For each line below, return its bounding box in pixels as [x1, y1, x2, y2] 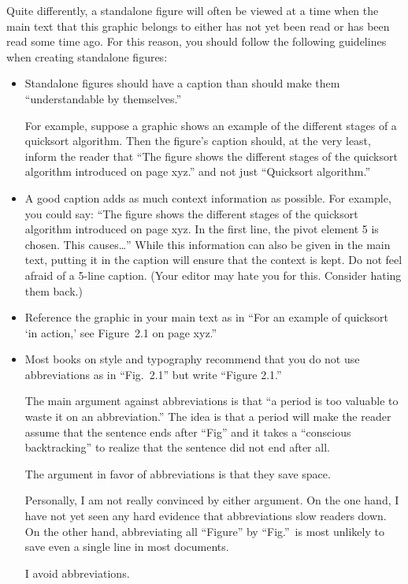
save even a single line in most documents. [24, 538, 229, 555]
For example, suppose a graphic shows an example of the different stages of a [24, 117, 397, 133]
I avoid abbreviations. [24, 564, 130, 581]
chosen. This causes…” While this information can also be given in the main [24, 236, 391, 252]
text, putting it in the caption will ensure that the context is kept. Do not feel [24, 251, 402, 268]
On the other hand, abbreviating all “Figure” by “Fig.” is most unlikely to [24, 523, 384, 539]
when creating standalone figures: [6, 48, 168, 65]
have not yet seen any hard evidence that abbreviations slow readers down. [24, 508, 387, 524]
